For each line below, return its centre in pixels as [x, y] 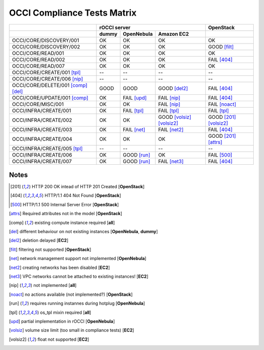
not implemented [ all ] [55, 285]
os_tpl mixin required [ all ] [66, 312]
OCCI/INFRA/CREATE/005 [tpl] [47, 148]
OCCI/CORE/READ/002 [39, 60]
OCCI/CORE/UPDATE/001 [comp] [50, 98]
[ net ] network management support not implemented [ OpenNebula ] [78, 259]
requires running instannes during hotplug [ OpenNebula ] [88, 304]
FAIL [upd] [135, 98]
